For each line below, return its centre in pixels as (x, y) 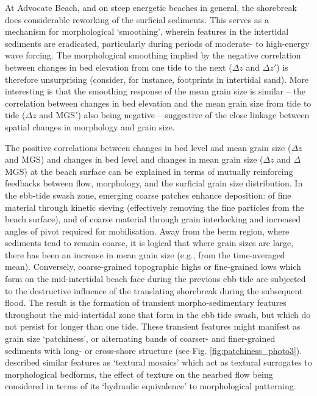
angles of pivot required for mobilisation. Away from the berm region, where (147, 231)
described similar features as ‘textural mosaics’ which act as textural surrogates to (158, 362)
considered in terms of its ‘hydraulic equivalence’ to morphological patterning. (151, 386)
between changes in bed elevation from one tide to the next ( (119, 67)
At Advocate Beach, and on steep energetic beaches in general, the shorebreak (151, 7)
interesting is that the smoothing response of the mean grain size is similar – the (155, 91)
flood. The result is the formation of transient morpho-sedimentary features (146, 302)
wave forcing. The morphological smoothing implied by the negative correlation (153, 55)
